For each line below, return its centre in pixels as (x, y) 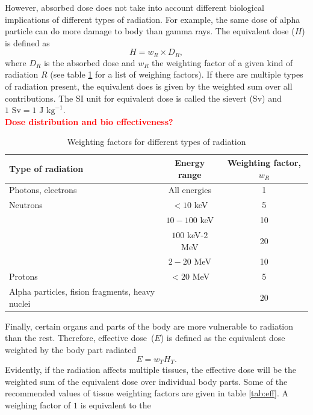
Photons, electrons (43, 190)
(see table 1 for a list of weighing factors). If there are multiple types (177, 74)
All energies (190, 190)
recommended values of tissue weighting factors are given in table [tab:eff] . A (147, 393)
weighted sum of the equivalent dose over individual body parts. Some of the (146, 381)
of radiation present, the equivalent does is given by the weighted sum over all (149, 86)
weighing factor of (38, 404)
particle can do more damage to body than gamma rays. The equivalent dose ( (150, 31)
